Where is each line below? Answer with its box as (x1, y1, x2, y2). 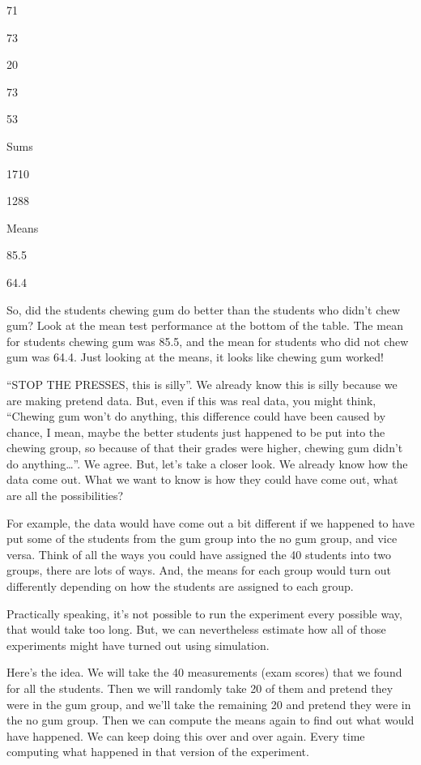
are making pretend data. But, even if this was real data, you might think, (6, 391, 376, 408)
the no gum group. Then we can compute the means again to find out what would (6, 712, 415, 729)
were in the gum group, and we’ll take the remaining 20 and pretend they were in (6, 695, 411, 712)
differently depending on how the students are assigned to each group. (6, 578, 354, 595)
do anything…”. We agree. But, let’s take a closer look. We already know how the (6, 455, 408, 472)
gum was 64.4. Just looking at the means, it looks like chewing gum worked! (6, 348, 385, 365)
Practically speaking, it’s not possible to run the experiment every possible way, (6, 605, 402, 622)
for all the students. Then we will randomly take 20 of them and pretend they (6, 680, 393, 696)
